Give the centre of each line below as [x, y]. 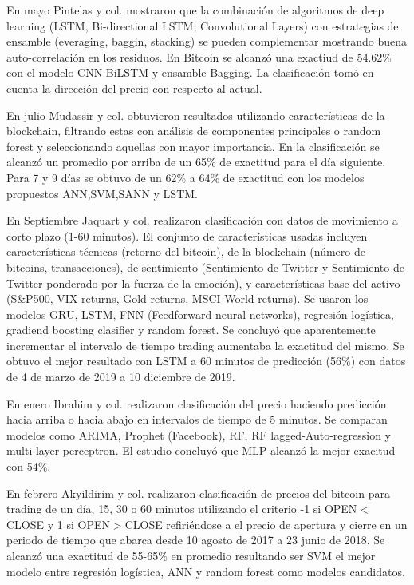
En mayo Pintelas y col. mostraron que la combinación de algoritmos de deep [195, 10]
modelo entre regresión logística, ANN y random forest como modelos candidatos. [206, 571]
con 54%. [29, 466]
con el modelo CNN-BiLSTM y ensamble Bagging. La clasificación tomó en [190, 72]
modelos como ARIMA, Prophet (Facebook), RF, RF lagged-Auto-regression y [199, 434]
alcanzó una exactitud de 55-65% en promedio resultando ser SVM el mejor [191, 555]
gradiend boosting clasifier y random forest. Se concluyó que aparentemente [191, 330]
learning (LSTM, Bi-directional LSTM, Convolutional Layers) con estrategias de [203, 25]
